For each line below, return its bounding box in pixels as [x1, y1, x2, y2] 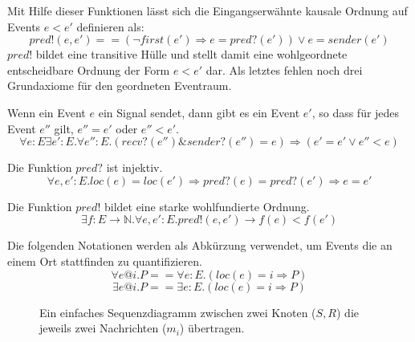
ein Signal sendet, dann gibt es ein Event [98, 104, 300, 120]
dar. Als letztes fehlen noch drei [205, 61, 363, 78]
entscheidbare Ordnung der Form [7, 61, 170, 78]
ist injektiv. [106, 159, 163, 176]
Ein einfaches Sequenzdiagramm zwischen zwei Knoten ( [39, 303, 316, 320]
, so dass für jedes [311, 104, 400, 120]
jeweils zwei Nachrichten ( [39, 320, 167, 336]
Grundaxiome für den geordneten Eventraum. [7, 77, 232, 94]
